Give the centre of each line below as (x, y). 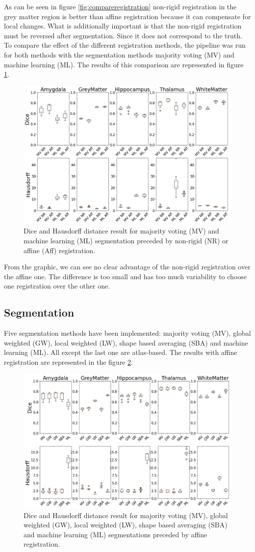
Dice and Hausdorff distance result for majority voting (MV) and (121, 231)
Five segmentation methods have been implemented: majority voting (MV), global (127, 333)
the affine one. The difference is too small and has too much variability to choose (125, 276)
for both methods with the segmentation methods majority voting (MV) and (119, 54)
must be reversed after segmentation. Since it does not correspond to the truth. (123, 35)
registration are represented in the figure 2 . (68, 362)
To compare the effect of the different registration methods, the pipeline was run (125, 45)
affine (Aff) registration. (59, 250)
